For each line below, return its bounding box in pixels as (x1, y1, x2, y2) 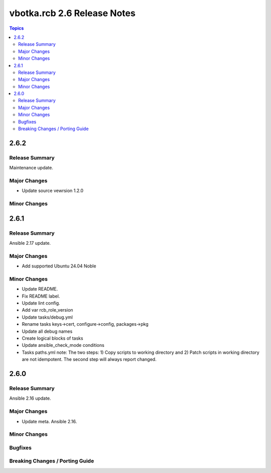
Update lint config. (22, 300, 60, 306)
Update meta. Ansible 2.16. (22, 418, 77, 424)
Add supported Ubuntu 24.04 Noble (22, 263, 96, 269)
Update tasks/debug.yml (22, 314, 73, 320)
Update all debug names (22, 328, 73, 334)
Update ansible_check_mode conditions (22, 342, 105, 348)
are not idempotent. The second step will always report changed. (22, 356, 157, 362)
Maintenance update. (9, 165, 54, 171)
